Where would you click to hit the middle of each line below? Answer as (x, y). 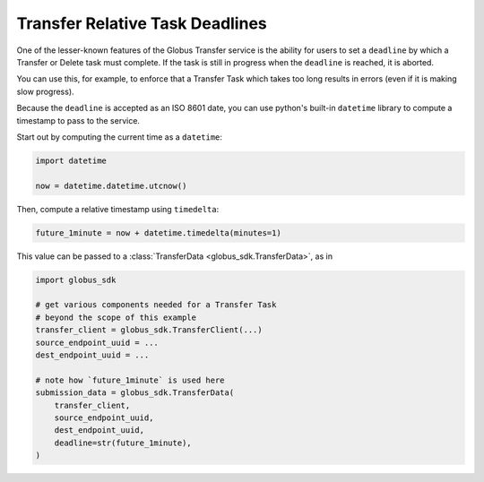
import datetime (71, 160)
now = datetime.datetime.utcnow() (111, 185)
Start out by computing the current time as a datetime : (120, 137)
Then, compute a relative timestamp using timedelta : (118, 209)
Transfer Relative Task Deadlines (142, 23)
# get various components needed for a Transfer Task (156, 305)
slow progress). (46, 91)
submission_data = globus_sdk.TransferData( (135, 393)
